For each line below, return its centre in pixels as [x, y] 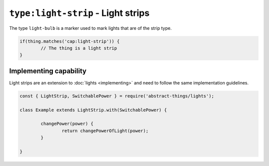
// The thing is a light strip [79, 48]
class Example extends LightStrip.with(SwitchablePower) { [93, 110]
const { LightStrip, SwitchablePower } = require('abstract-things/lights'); [117, 96]
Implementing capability [48, 71]
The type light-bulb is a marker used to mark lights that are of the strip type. [90, 28]
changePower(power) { [67, 124]
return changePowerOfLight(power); [105, 131]
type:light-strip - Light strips [79, 13]
